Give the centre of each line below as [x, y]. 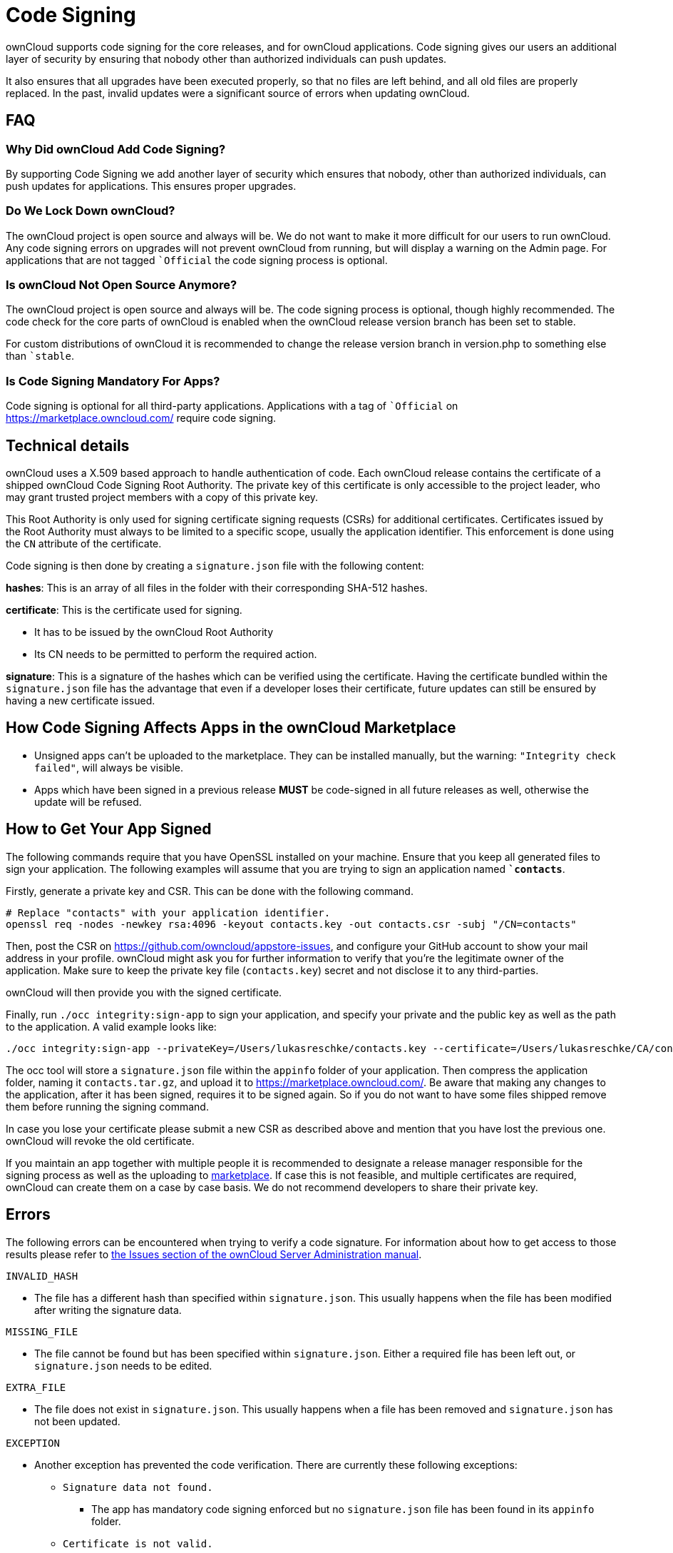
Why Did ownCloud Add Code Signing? [116, 149]
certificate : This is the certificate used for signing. [124, 610]
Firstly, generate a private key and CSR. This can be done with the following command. [210, 891]
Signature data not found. [138, 1487]
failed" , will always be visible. [109, 767]
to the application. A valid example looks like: [111, 1026]
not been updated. [77, 1421]
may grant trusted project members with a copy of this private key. [162, 497]
